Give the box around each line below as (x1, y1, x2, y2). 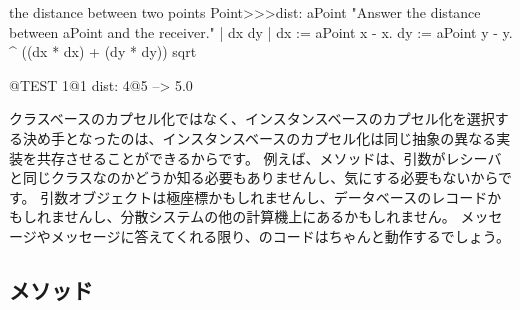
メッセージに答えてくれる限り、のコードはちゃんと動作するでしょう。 (50, 225, 510, 246)
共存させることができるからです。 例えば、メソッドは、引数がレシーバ (36, 147, 502, 168)
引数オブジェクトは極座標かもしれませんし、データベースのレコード (40, 186, 488, 207)
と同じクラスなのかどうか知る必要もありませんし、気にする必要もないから (9, 167, 499, 188)
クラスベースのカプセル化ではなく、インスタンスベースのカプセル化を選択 (9, 108, 495, 129)
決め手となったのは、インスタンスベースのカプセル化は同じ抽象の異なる (22, 127, 497, 148)
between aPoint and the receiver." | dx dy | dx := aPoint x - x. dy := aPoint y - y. (9, 21, 513, 42)
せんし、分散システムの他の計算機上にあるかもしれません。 (64, 206, 456, 227)
